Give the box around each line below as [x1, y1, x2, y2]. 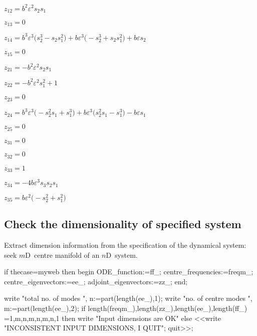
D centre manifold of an [25, 249, 100, 260]
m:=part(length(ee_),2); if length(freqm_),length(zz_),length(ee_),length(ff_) [4, 302, 247, 313]
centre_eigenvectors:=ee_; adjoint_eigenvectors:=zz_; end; [4, 276, 188, 286]
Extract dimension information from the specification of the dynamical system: [4, 240, 246, 250]
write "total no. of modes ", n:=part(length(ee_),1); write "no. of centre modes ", [4, 293, 252, 303]
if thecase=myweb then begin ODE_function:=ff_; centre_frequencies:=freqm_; [4, 266, 253, 277]
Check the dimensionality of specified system [4, 216, 241, 232]
